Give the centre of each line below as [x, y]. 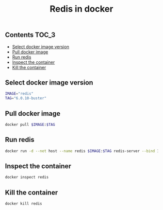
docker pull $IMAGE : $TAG [30, 124]
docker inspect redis [27, 177]
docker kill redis [24, 204]
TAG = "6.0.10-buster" [26, 98]
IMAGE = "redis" [19, 94]
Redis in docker [81, 9]
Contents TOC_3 [30, 35]
